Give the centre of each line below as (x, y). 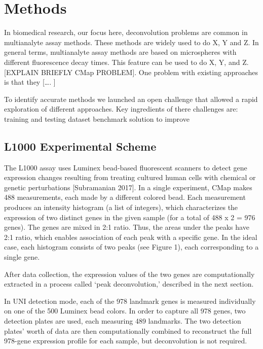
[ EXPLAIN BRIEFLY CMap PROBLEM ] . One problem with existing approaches (131, 72)
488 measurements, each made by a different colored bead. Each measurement (125, 197)
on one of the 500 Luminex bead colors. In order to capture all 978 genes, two (125, 311)
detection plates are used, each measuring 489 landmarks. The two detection (123, 320)
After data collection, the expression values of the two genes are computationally (129, 274)
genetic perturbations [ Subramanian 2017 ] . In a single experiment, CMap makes (128, 187)
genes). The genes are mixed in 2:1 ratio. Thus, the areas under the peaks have (127, 227)
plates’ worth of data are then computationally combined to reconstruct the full (128, 330)
